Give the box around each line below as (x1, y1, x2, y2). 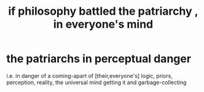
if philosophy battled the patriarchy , (8, 4, 198, 18)
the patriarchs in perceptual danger (6, 52, 192, 66)
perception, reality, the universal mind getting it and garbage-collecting (6, 79, 187, 86)
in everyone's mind (53, 17, 154, 31)
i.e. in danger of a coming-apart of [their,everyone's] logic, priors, (6, 72, 173, 79)
